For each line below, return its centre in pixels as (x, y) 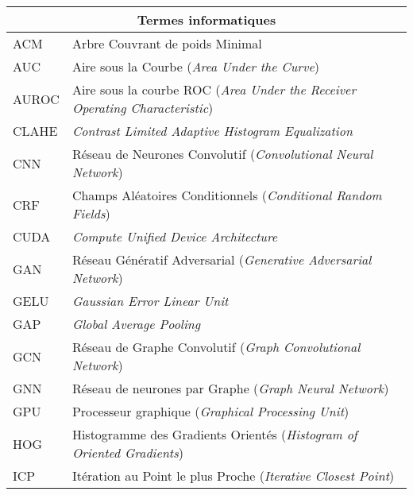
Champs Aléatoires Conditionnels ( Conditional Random (227, 195)
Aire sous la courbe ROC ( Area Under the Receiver (214, 89)
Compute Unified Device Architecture (175, 236)
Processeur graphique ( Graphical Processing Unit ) (210, 411)
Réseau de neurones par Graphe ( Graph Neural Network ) (230, 388)
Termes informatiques (206, 19)
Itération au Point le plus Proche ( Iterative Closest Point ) (233, 476)
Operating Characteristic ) (143, 108)
